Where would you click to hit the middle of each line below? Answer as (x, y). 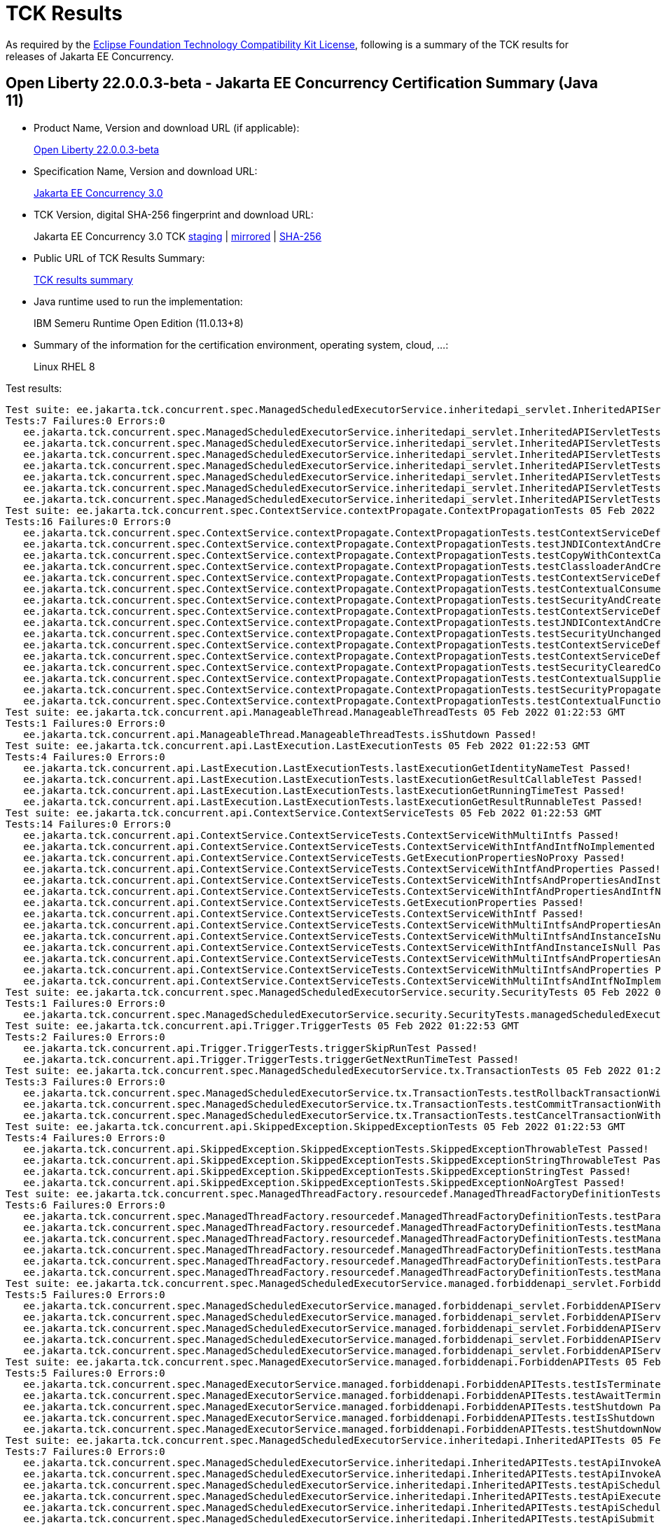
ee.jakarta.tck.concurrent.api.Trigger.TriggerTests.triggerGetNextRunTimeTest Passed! (271, 1059)
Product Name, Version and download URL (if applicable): (167, 127)
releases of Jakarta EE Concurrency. (90, 56)
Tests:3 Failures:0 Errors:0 (85, 1081)
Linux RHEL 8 (64, 366)
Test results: (34, 388)
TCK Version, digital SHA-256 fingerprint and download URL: (174, 214)
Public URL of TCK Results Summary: (119, 258)
